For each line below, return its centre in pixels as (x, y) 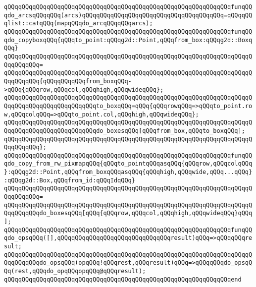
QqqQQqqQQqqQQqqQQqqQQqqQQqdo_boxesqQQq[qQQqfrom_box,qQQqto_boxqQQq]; (125, 131)
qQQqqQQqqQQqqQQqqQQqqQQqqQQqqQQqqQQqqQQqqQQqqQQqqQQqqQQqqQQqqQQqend (123, 279)
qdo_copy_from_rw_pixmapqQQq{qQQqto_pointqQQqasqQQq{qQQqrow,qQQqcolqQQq (128, 164)
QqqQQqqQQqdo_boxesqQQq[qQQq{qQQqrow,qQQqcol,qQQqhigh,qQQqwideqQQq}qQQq (128, 213)
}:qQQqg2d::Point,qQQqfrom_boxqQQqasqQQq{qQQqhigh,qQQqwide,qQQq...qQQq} (128, 172)
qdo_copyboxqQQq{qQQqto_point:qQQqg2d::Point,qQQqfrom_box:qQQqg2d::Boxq (128, 40)
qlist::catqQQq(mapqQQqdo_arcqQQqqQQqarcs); (78, 24)
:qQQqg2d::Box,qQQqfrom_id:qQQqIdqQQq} (70, 180)
